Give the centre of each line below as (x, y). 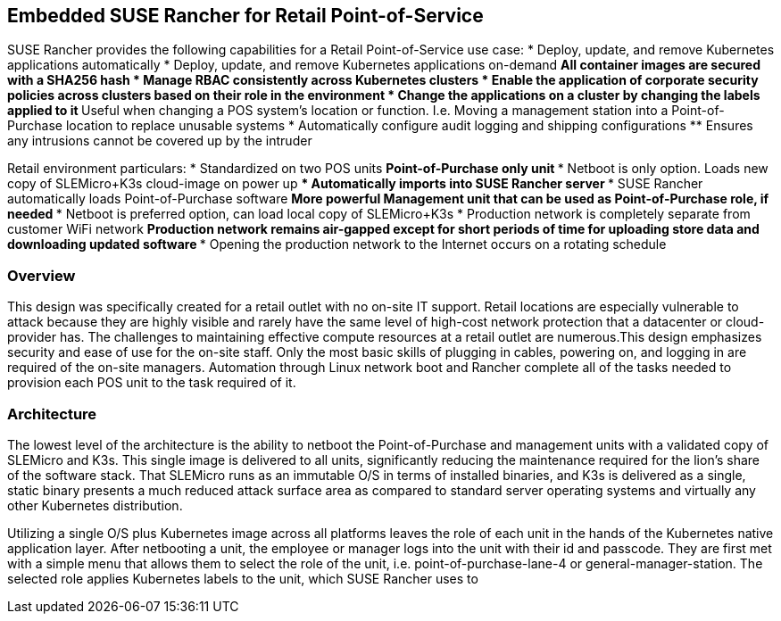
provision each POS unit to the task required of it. (152, 383)
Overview (42, 275)
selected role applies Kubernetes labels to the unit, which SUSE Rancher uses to (243, 578)
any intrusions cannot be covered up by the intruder (160, 141)
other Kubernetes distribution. (95, 505)
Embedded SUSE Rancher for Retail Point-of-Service (245, 16)
